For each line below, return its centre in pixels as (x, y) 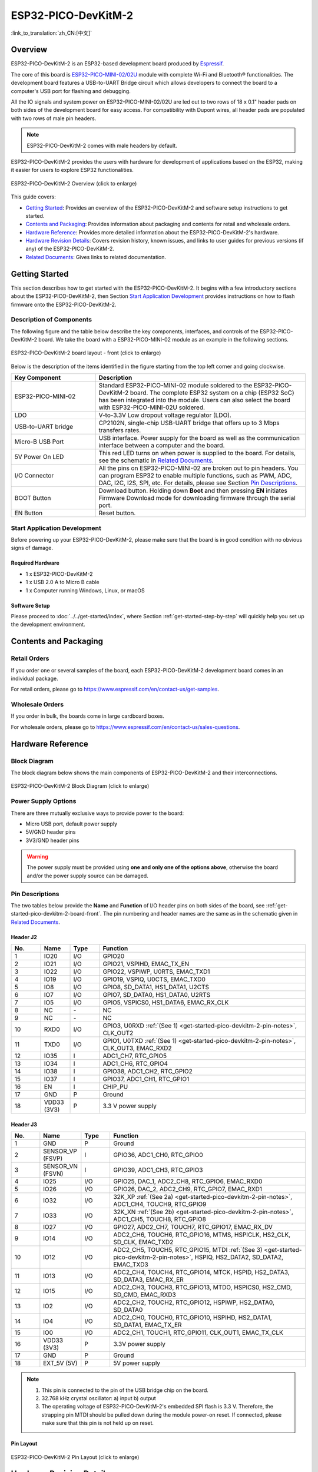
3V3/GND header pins (52, 840)
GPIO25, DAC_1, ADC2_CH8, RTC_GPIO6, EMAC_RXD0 (188, 1182)
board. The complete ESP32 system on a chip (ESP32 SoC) (212, 393)
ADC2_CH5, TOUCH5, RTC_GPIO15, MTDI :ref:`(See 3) (188, 1250)
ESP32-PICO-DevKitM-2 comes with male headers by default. (102, 145)
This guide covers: (33, 197)
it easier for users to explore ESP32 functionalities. (72, 170)
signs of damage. (32, 548)
